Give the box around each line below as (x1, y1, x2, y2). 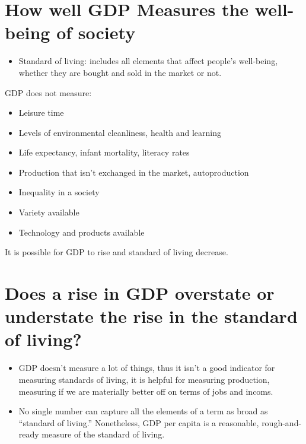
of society (56, 20, 136, 45)
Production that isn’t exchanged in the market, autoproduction (18, 166, 249, 178)
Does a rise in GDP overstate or (5, 281, 275, 305)
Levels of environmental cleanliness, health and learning (18, 126, 221, 138)
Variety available (18, 206, 79, 218)
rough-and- (262, 416, 302, 429)
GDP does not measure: (5, 86, 92, 99)
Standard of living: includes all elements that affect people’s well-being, (18, 55, 278, 67)
